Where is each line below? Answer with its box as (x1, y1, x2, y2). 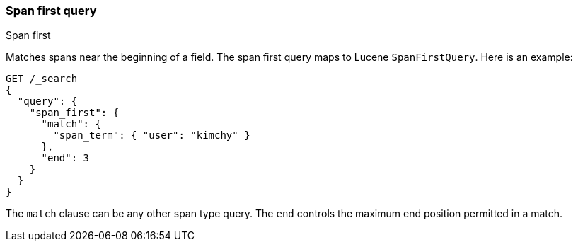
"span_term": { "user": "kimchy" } (53, 130, 250, 142)
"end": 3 (41, 152, 90, 164)
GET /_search (6, 73, 78, 85)
